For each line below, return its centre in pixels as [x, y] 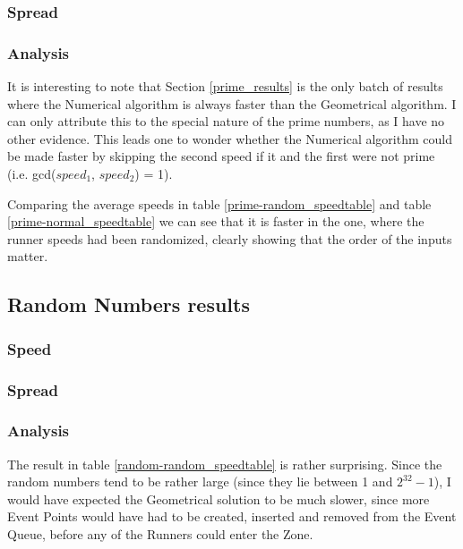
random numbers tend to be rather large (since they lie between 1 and [200, 481]
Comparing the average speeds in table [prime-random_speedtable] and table [219, 203]
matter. [28, 256]
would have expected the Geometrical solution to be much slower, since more [219, 498]
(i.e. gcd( [32, 174]
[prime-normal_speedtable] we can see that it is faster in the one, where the [216, 221]
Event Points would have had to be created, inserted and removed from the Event [232, 516]
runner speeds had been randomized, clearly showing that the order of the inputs [230, 238]
